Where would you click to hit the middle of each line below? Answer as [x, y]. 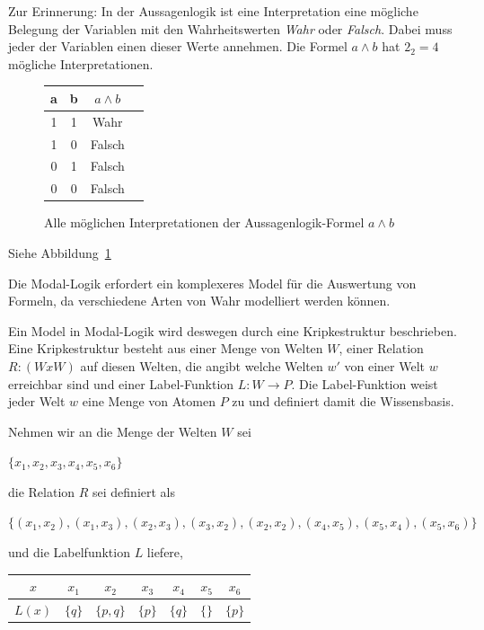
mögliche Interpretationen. [81, 63]
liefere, [165, 552]
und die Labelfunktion [69, 552]
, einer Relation [381, 348]
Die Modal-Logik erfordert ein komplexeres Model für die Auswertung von [212, 283]
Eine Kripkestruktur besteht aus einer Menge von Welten [166, 348]
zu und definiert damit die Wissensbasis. [343, 401]
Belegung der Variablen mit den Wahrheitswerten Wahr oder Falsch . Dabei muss [230, 28]
